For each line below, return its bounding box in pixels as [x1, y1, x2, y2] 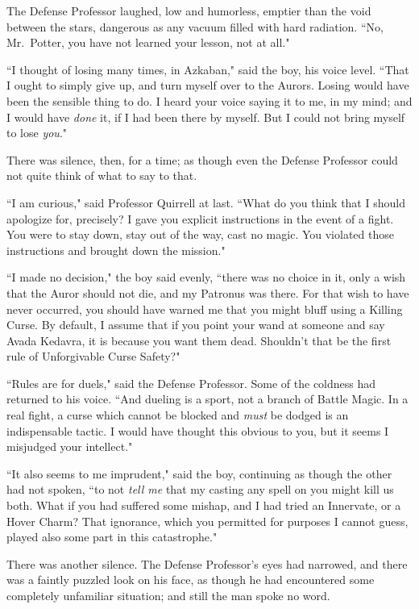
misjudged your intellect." [6, 438, 133, 455]
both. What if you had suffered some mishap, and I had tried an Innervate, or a [6, 497, 401, 514]
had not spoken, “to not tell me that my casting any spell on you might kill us [6, 481, 394, 498]
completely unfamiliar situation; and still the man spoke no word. [6, 587, 330, 603]
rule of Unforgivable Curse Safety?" [6, 348, 180, 365]
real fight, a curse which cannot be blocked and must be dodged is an [6, 407, 349, 423]
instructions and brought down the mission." [6, 241, 226, 258]
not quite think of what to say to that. [6, 167, 197, 184]
